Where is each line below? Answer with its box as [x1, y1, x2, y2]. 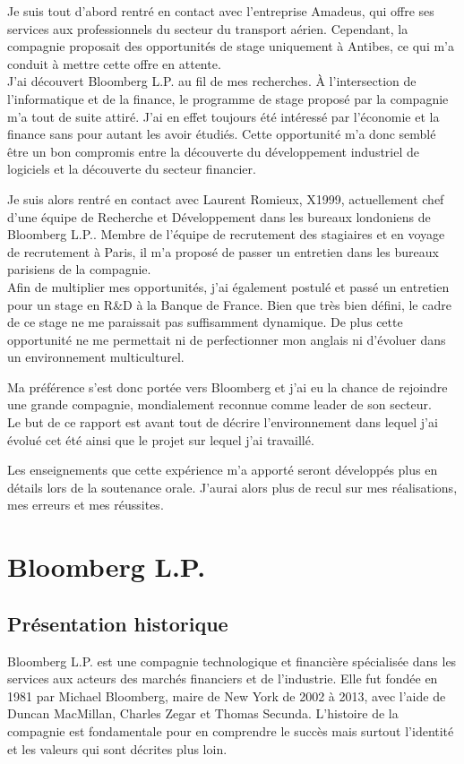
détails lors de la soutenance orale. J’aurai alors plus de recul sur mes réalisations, [7, 477, 458, 496]
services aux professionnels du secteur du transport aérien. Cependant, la [7, 19, 408, 38]
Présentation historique [7, 609, 228, 637]
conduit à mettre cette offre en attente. [7, 54, 221, 73]
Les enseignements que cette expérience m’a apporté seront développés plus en [7, 460, 438, 479]
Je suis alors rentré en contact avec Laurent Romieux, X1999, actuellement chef [7, 189, 444, 208]
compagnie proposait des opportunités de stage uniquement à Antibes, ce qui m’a [7, 37, 455, 56]
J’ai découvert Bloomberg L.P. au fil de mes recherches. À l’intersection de [7, 72, 417, 90]
